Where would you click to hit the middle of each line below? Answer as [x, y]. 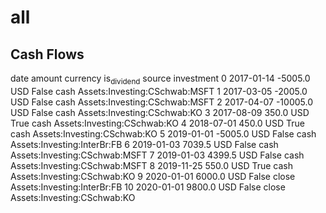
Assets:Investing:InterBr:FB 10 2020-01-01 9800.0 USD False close [148, 187]
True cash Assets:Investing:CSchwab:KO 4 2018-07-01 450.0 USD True [157, 123]
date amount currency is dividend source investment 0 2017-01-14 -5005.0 [160, 79]
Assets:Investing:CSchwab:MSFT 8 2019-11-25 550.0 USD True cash [152, 165]
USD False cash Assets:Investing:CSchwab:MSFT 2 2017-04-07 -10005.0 [161, 102]
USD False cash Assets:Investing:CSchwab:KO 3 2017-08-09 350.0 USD [160, 112]
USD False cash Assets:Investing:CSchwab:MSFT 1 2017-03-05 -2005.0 [159, 91]
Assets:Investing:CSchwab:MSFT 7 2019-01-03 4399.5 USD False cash [157, 155]
